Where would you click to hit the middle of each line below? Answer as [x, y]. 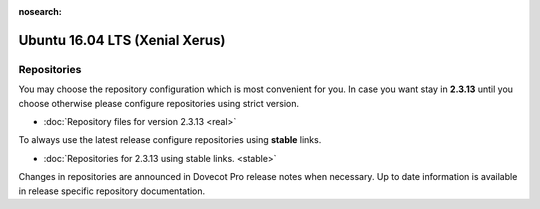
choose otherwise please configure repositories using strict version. [159, 103]
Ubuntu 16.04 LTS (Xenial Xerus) [122, 40]
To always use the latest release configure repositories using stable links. [170, 140]
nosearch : [40, 11]
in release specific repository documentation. [112, 191]
